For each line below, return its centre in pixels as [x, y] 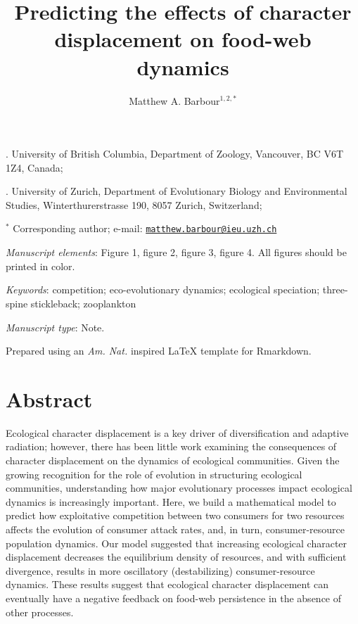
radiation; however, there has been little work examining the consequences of [171, 446]
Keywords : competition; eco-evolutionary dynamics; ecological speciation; [163, 289]
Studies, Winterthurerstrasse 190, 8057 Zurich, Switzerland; [134, 204]
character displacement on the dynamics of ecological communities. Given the [173, 460]
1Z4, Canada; [34, 167]
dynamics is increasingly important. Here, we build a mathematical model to [171, 501]
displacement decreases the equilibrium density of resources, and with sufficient [176, 557]
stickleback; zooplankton [83, 303]
